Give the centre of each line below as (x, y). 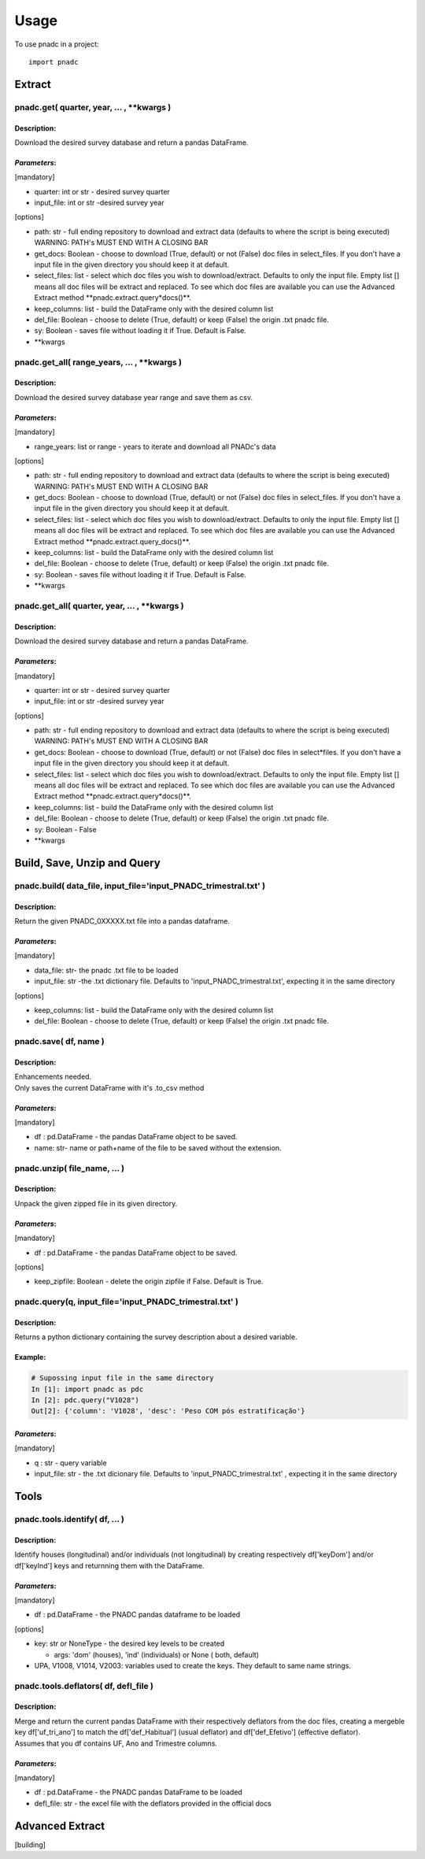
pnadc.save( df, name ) (60, 1042)
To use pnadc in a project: (57, 44)
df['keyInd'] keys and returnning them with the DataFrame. (109, 1565)
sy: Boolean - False (66, 829)
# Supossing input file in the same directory (122, 1378)
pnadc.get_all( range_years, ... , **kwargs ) (98, 362)
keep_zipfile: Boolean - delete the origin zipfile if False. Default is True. (149, 1281)
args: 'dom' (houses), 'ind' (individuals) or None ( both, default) (157, 1654)
